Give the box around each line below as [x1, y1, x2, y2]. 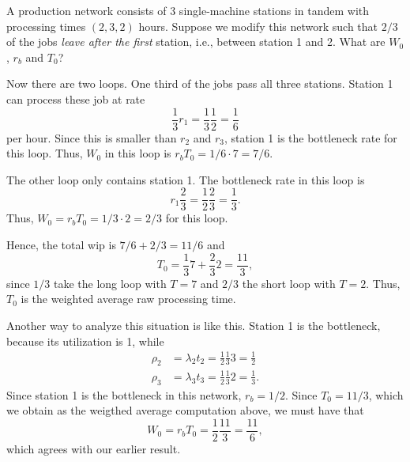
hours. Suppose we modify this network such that [138, 17, 378, 34]
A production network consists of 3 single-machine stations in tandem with [6, 2, 370, 18]
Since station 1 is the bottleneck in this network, [6, 386, 242, 403]
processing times [6, 17, 86, 34]
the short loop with [242, 275, 336, 291]
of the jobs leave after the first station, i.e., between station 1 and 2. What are [6, 33, 386, 50]
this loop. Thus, [6, 145, 83, 161]
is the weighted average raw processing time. [21, 290, 236, 307]
